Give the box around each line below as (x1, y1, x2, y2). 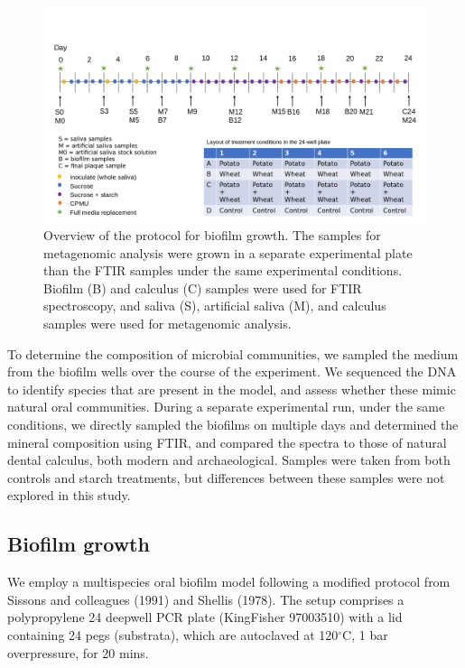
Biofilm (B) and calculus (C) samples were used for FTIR (43, 278, 362, 297)
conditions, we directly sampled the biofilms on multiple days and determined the (7, 415, 459, 434)
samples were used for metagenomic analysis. (43, 314, 292, 333)
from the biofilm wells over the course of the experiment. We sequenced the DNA (7, 362, 457, 381)
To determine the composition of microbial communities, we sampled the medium (7, 344, 459, 363)
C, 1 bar (342, 625, 388, 644)
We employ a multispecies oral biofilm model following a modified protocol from (7, 572, 451, 591)
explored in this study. (7, 486, 131, 505)
